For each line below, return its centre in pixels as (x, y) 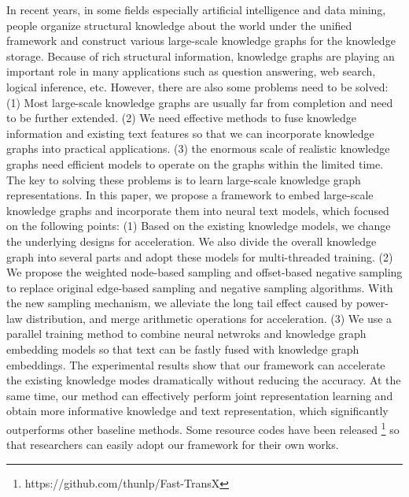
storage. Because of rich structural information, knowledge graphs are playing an (201, 56)
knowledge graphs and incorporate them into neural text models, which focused (198, 210)
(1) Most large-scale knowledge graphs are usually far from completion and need (200, 102)
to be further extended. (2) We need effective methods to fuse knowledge (182, 118)
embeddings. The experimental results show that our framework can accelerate (196, 364)
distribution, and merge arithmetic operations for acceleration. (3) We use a (209, 318)
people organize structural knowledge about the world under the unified (179, 25)
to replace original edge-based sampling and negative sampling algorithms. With (200, 287)
